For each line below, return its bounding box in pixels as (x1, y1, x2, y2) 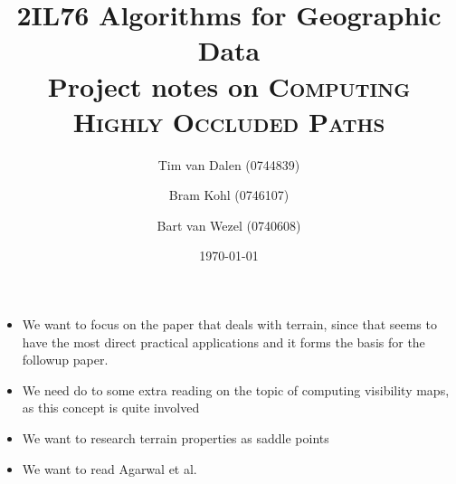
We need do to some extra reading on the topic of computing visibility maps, (22, 380, 450, 399)
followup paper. (22, 350, 109, 369)
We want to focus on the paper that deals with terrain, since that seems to (22, 315, 437, 334)
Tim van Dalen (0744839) (157, 155, 300, 174)
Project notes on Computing (47, 67, 411, 104)
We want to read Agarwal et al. (22, 459, 197, 478)
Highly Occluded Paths (72, 102, 385, 139)
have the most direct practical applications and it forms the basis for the (22, 332, 425, 351)
